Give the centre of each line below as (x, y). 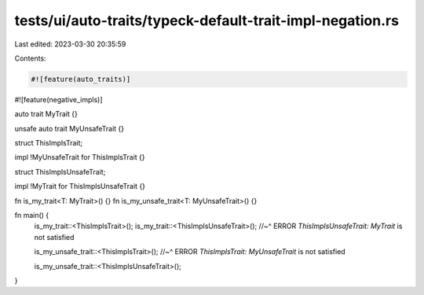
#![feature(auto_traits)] (81, 79)
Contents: (30, 58)
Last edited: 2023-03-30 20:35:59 (70, 44)
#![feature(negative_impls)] (58, 99)
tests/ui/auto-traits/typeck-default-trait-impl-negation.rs (207, 20)
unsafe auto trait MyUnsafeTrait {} (69, 128)
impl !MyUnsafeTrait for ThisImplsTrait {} (80, 157)
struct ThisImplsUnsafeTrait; (60, 171)
